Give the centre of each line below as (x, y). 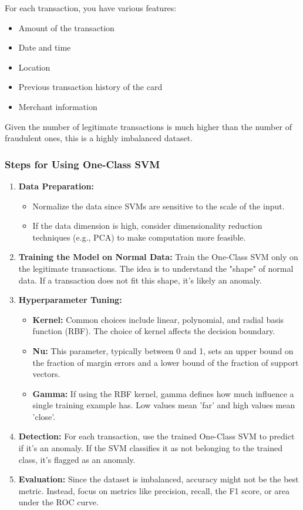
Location (34, 67)
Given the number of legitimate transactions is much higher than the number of (148, 126)
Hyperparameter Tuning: (70, 300)
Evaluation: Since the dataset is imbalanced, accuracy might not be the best (159, 479)
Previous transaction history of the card (90, 87)
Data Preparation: (56, 186)
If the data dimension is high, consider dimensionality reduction (147, 226)
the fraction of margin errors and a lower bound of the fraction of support (166, 362)
